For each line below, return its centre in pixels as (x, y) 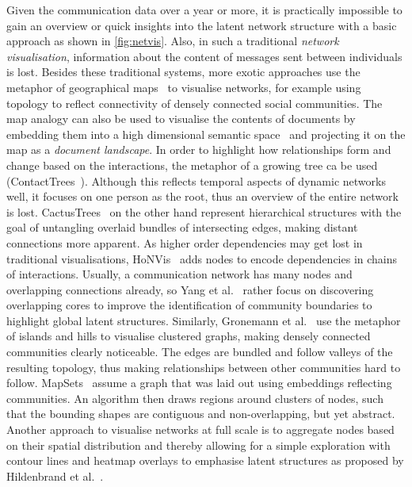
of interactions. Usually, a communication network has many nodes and (179, 274)
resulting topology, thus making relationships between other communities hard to (204, 367)
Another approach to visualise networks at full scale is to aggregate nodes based (200, 429)
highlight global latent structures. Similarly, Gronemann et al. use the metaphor (204, 320)
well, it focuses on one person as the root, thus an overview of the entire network (202, 196)
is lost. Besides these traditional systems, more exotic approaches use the (183, 72)
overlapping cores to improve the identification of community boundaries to (189, 305)
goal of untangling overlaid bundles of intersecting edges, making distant (182, 227)
